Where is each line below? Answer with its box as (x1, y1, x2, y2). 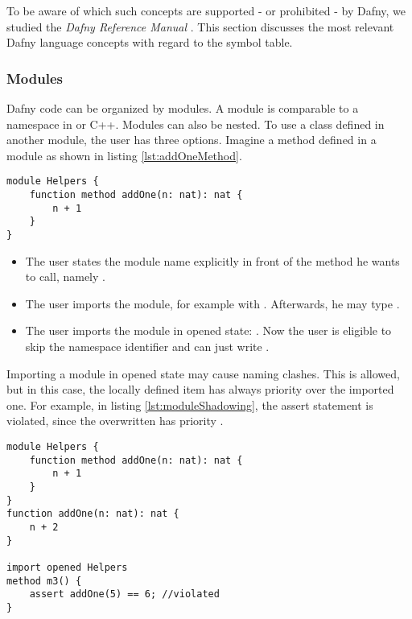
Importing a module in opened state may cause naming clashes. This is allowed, (6, 365, 400, 382)
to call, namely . (25, 268, 105, 285)
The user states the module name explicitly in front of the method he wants (25, 252, 400, 269)
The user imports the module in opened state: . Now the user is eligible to (25, 322, 392, 339)
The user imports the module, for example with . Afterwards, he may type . (25, 295, 400, 312)
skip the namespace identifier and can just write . (25, 338, 270, 355)
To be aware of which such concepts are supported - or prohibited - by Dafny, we (6, 2, 406, 19)
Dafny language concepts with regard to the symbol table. (6, 34, 293, 51)
